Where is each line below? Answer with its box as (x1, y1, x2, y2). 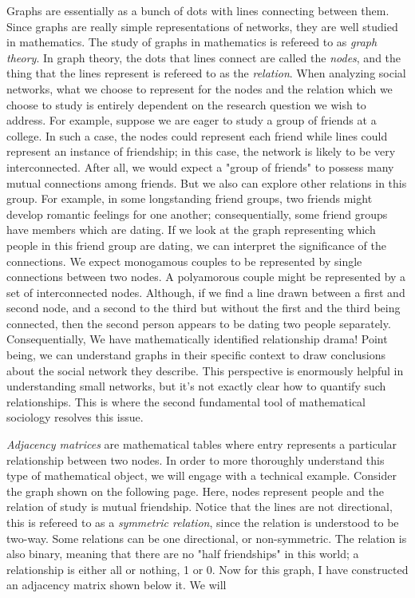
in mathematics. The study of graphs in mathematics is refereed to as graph (6, 34, 377, 50)
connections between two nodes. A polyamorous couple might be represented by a (6, 268, 406, 285)
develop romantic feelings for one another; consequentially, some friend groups (6, 205, 388, 222)
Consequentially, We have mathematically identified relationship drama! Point (6, 331, 388, 347)
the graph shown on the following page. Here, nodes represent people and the (6, 482, 384, 499)
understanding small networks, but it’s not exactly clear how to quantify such (6, 378, 386, 394)
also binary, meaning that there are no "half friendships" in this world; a (6, 545, 359, 562)
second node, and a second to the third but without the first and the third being (6, 299, 401, 316)
